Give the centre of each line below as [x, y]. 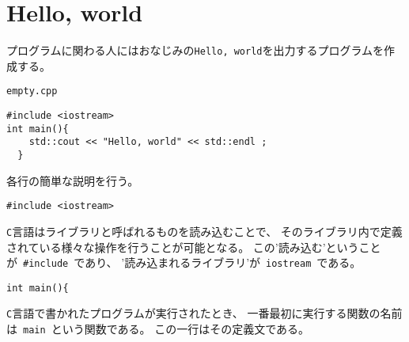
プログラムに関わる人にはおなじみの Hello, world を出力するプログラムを [195, 50]
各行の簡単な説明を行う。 [73, 180]
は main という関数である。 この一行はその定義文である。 [158, 329]
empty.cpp [32, 91]
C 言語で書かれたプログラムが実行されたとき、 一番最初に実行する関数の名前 [204, 313]
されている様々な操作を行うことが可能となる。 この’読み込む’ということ [194, 247]
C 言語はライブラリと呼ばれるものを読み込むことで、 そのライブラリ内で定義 [204, 231]
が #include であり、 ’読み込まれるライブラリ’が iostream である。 [184, 262]
